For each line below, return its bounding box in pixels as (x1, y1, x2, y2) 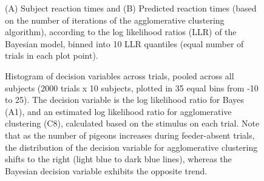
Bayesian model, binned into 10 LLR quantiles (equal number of (5, 37, 244, 50)
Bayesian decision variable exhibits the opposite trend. (5, 164, 208, 177)
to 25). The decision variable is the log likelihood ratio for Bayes (5, 93, 245, 106)
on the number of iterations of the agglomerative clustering (5, 13, 225, 26)
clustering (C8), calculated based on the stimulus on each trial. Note (5, 117, 260, 130)
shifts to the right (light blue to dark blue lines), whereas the (5, 153, 232, 165)
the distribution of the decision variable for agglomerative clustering (5, 140, 258, 153)
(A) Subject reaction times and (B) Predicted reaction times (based (5, 2, 257, 14)
